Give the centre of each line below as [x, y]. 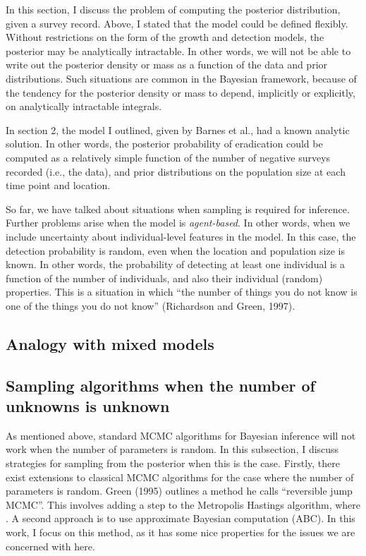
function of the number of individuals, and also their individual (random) [164, 278]
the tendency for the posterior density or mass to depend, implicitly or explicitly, [181, 92]
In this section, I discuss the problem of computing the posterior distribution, [173, 9]
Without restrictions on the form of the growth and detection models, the [165, 37]
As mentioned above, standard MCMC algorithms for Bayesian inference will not [181, 435]
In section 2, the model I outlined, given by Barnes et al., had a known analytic [178, 129]
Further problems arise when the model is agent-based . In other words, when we [178, 223]
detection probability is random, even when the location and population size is [176, 250]
